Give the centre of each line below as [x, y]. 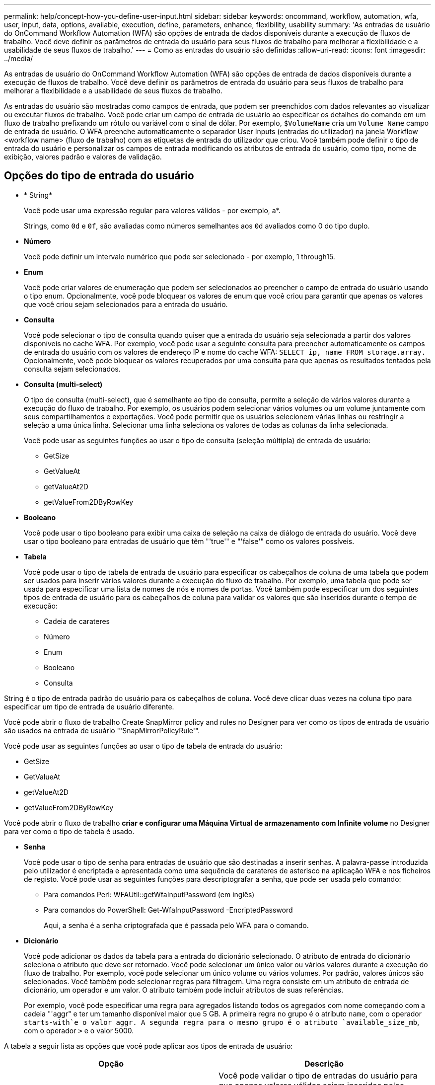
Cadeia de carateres [77, 621]
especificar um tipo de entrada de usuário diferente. [89, 706]
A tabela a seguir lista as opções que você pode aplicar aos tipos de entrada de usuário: [148, 1046]
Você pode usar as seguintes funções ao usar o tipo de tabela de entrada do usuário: [143, 746]
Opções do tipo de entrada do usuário [99, 176]
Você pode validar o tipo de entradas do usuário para [318, 1075]
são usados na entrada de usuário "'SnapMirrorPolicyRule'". [102, 730]
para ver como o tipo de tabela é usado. [69, 831]
